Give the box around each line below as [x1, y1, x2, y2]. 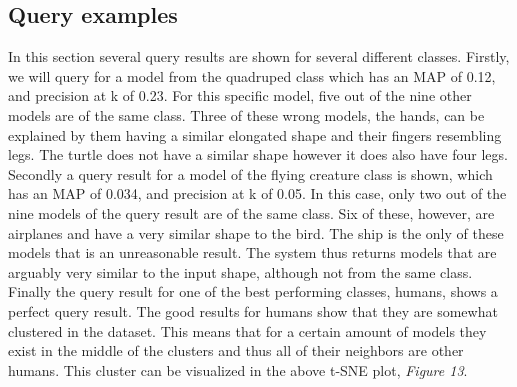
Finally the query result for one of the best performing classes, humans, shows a [8, 281, 498, 302]
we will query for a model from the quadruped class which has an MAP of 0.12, [8, 65, 496, 86]
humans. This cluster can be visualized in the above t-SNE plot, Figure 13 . [8, 359, 468, 380]
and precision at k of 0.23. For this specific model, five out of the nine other [8, 85, 472, 106]
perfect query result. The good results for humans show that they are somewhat [8, 300, 498, 321]
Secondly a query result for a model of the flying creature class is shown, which [8, 163, 493, 184]
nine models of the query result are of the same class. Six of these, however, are [8, 202, 495, 223]
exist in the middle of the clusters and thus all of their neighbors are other [8, 340, 464, 361]
